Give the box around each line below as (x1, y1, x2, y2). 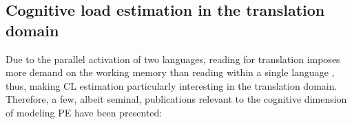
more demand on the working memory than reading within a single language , (6, 65, 335, 79)
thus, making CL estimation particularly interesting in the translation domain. (6, 78, 338, 92)
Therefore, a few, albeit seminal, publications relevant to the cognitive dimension (6, 92, 347, 106)
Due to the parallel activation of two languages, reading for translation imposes (6, 51, 340, 66)
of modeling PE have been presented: (6, 105, 163, 119)
